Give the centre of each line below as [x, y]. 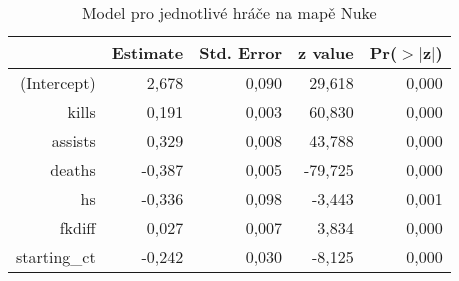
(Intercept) [58, 82]
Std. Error [241, 52]
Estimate [147, 52]
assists [73, 140]
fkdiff [77, 227]
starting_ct [56, 256]
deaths [73, 169]
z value [326, 52]
